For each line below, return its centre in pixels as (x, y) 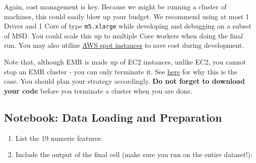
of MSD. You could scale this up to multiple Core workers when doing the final (124, 35)
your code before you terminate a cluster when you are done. (98, 90)
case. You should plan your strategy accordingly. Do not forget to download (125, 81)
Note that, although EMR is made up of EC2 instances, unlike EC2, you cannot (125, 62)
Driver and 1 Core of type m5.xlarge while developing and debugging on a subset (128, 26)
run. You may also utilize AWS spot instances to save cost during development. (124, 45)
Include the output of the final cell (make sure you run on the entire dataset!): (134, 154)
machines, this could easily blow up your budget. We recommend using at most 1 (127, 16)
